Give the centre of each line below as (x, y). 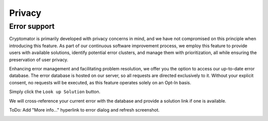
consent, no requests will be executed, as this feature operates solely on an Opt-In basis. (100, 82)
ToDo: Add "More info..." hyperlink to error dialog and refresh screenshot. (84, 110)
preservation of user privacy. (39, 60)
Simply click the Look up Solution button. (55, 92)
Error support (32, 26)
